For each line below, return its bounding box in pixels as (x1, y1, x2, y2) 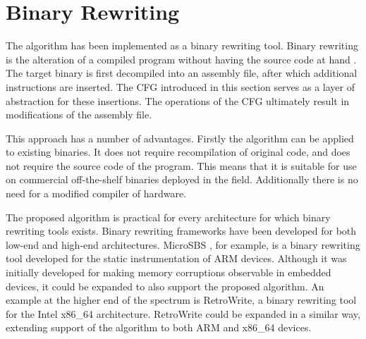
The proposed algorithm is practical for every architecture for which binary (6, 209, 331, 224)
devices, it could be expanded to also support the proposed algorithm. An (6, 278, 324, 293)
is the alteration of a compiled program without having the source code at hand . (6, 51, 357, 66)
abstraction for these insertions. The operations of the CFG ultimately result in (6, 93, 350, 108)
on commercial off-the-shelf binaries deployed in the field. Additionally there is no (6, 172, 358, 187)
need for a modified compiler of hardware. (6, 186, 187, 201)
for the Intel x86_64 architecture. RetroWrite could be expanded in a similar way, (6, 306, 360, 321)
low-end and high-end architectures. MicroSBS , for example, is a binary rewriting (6, 237, 360, 252)
